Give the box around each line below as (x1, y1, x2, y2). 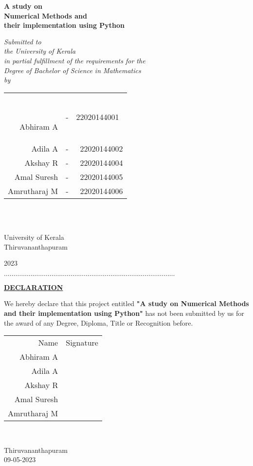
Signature (66, 337, 98, 349)
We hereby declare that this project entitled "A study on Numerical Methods (4, 298, 249, 309)
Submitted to (4, 36, 41, 46)
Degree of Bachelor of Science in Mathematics (4, 65, 141, 75)
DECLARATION (4, 282, 63, 292)
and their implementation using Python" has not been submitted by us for (4, 308, 244, 318)
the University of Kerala (4, 46, 76, 56)
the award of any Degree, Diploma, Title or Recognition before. (4, 317, 193, 328)
